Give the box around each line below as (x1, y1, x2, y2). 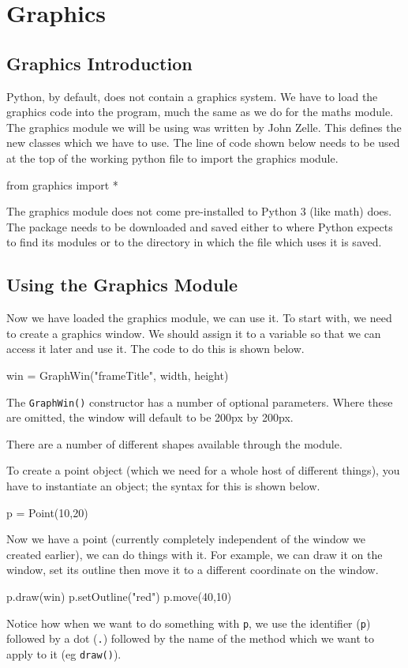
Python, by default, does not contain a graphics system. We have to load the (6, 88, 378, 104)
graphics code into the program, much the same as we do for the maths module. (6, 103, 394, 120)
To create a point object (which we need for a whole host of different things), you (6, 462, 400, 478)
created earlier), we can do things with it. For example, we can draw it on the (6, 546, 383, 562)
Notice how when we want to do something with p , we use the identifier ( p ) (6, 614, 371, 631)
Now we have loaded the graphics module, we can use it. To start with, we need (6, 310, 392, 326)
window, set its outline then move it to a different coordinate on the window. (6, 561, 379, 578)
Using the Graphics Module (6, 272, 238, 297)
